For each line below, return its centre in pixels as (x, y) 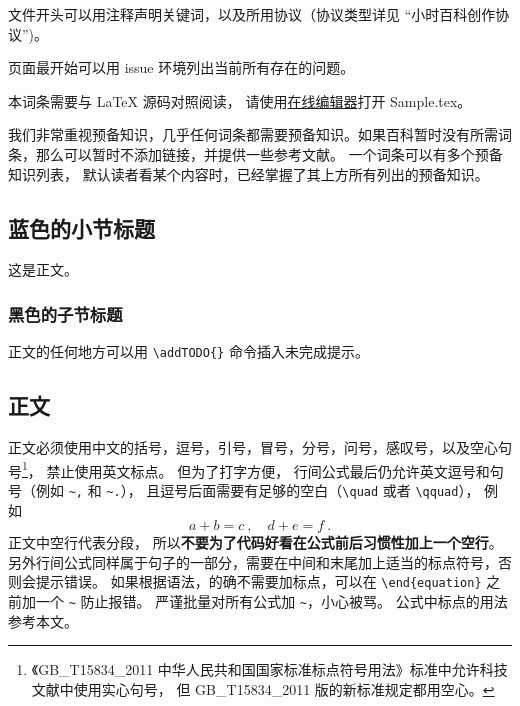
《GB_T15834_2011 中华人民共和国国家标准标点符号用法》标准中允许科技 (269, 669)
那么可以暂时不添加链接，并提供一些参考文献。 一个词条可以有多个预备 (269, 153)
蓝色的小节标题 (81, 227)
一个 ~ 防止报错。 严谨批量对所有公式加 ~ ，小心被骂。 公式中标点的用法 (271, 600)
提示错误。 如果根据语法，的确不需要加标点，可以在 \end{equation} (258, 581)
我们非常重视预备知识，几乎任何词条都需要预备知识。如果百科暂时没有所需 (253, 134)
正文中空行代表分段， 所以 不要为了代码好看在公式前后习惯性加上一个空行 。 (255, 542)
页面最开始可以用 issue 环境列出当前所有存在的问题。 (181, 67)
